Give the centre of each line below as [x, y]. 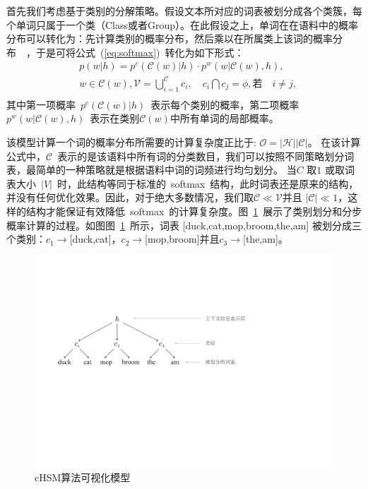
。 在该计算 [334, 141]
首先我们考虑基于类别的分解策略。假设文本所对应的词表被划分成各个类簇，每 [184, 11]
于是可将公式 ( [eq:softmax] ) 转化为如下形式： [140, 52]
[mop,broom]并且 [182, 239]
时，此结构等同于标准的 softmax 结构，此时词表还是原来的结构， [208, 183]
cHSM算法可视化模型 [83, 477]
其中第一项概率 [41, 104]
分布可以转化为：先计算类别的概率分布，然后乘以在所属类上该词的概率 [170, 38]
